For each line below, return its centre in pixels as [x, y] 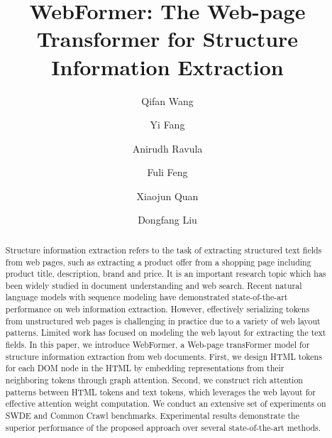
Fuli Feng [167, 172]
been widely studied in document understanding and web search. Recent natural [154, 285]
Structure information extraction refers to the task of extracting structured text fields [164, 250]
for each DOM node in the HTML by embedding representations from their [145, 368]
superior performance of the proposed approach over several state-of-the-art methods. [163, 427]
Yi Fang [167, 125]
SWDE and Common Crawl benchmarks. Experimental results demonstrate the [152, 416]
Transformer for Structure [167, 39]
